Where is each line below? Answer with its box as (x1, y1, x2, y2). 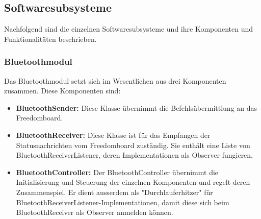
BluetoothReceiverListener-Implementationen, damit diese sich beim (16, 197, 229, 207)
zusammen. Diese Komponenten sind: (4, 85, 121, 96)
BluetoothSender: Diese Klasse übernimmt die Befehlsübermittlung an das (16, 102, 257, 113)
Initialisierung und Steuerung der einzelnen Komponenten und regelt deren (16, 177, 250, 187)
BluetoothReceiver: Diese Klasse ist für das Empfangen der (16, 129, 211, 140)
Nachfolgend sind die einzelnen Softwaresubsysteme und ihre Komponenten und (4, 23, 253, 34)
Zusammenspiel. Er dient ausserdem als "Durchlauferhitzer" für (16, 186, 213, 197)
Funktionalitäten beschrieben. (4, 33, 97, 44)
